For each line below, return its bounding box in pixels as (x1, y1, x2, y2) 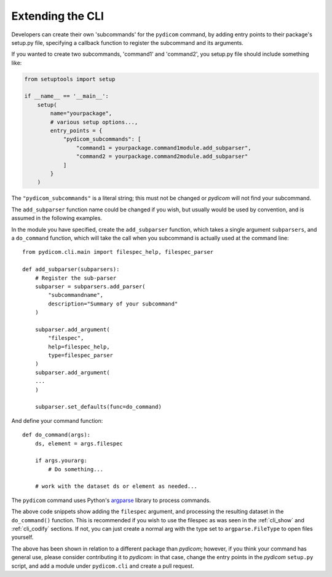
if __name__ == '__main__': (24, 93, 109, 100)
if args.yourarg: (34, 457, 87, 464)
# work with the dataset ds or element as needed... (34, 483, 198, 490)
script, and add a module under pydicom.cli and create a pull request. (11, 562, 194, 570)
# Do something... (48, 466, 104, 473)
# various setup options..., (50, 119, 138, 125)
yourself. (11, 533, 34, 541)
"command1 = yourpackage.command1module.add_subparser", (76, 144, 251, 151)
